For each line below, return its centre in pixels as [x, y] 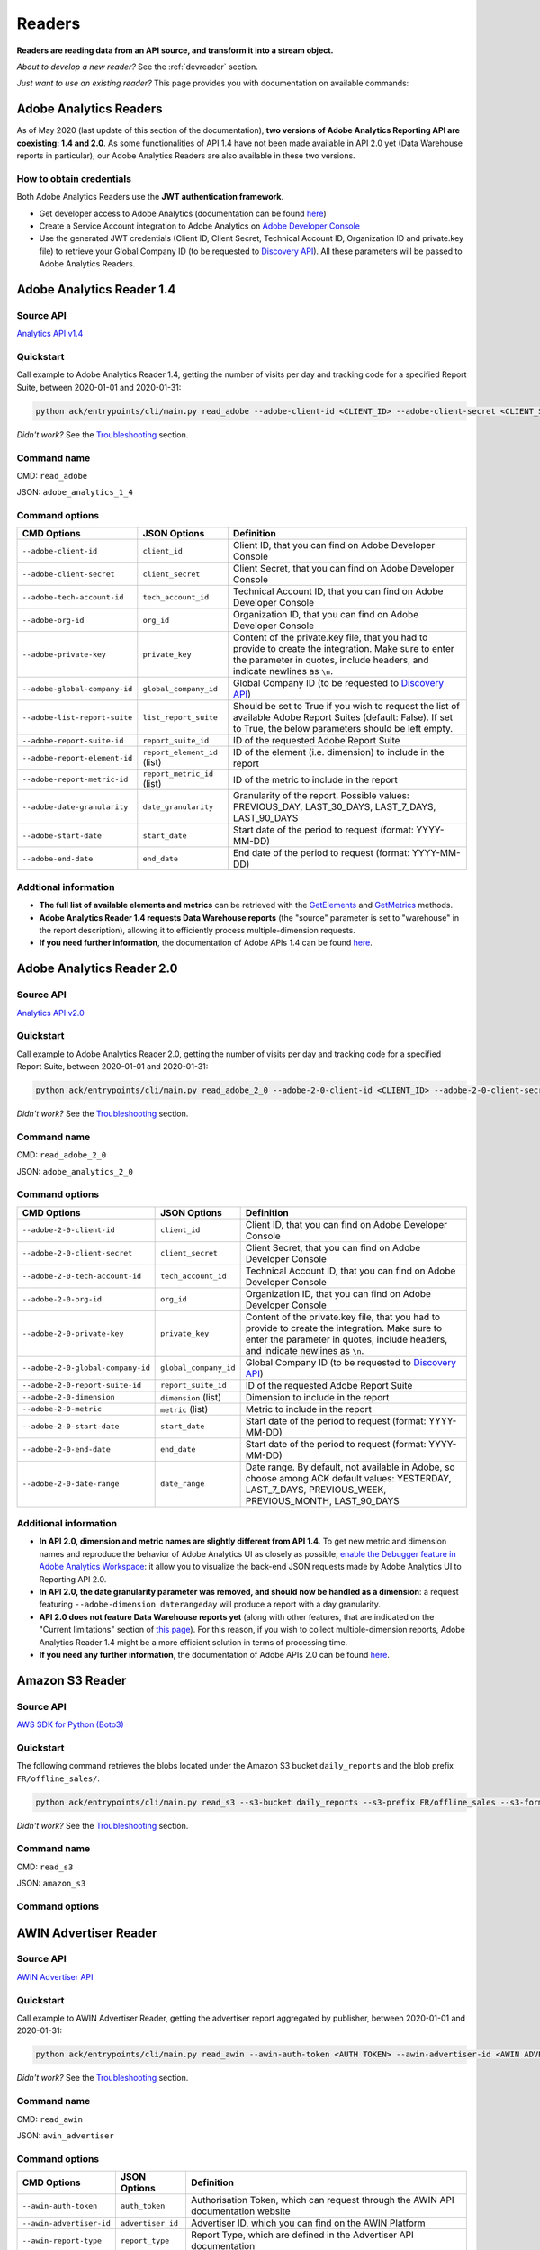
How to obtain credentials [74, 178]
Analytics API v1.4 [50, 334]
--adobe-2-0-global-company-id [86, 1368]
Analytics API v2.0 [50, 1012]
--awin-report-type [62, 2241]
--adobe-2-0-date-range [71, 1484]
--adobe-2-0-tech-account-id [82, 1277]
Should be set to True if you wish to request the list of [346, 706]
